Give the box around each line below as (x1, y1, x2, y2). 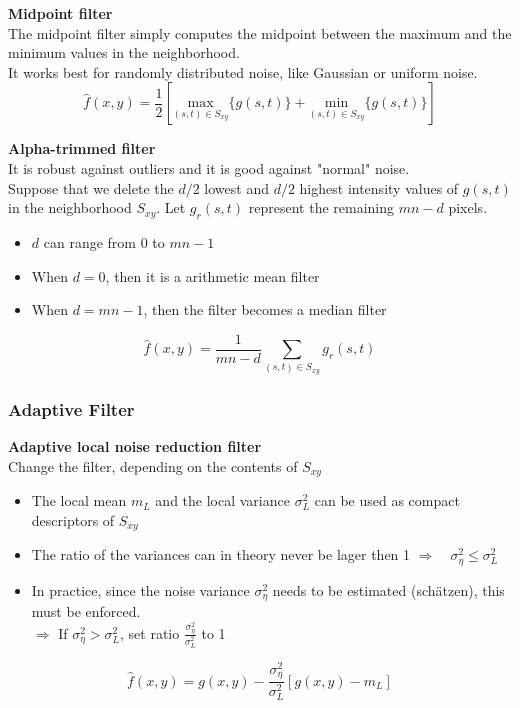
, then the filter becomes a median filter (143, 299, 387, 320)
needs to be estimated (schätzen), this (272, 579, 505, 600)
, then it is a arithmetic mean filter (105, 265, 320, 286)
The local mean (31, 490, 127, 511)
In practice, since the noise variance (31, 579, 250, 600)
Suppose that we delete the (8, 177, 174, 198)
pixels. (448, 197, 488, 218)
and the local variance (155, 490, 290, 511)
